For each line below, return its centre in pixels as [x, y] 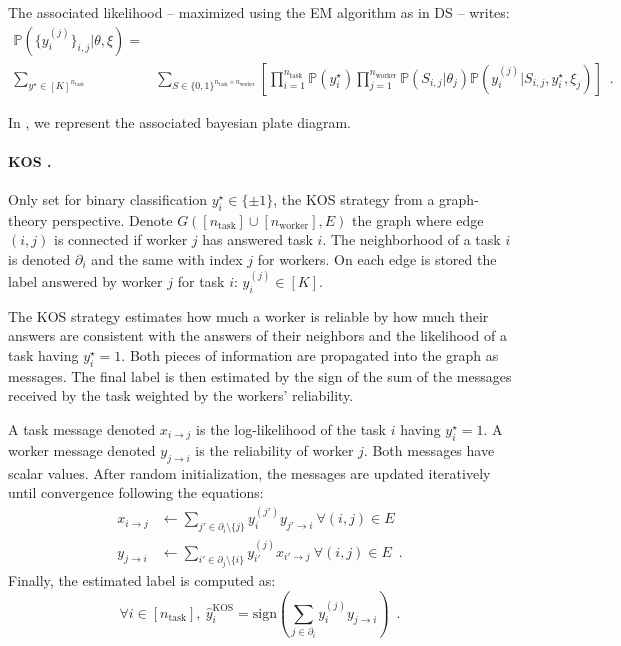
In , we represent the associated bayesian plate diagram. [179, 121]
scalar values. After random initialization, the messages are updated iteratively [249, 472]
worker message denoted [82, 449]
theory [28, 219]
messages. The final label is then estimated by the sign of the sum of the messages [260, 375]
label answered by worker [85, 281]
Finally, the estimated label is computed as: [142, 579]
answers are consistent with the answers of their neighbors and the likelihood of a [257, 335]
